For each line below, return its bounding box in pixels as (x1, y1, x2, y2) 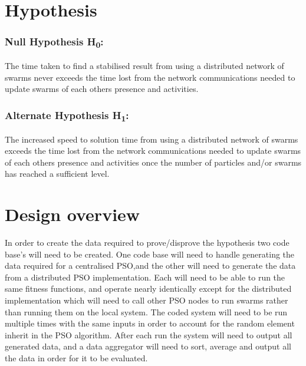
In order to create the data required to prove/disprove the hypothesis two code (5, 236, 289, 248)
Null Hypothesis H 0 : (5, 34, 104, 51)
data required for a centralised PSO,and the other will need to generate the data (5, 259, 296, 272)
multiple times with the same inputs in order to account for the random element (5, 317, 295, 329)
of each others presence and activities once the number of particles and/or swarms (5, 156, 302, 168)
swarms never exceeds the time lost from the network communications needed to (5, 71, 295, 83)
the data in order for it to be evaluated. (5, 351, 148, 364)
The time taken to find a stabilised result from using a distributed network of (5, 60, 284, 72)
